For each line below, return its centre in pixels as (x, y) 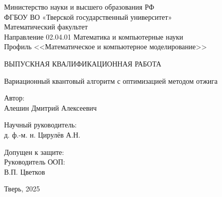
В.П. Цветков (25, 171)
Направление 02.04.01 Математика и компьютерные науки (94, 36)
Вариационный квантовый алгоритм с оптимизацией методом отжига (111, 80)
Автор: (14, 98)
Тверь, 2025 (22, 189)
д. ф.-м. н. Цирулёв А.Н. (42, 134)
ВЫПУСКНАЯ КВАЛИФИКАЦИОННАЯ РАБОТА (83, 63)
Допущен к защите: (34, 152)
